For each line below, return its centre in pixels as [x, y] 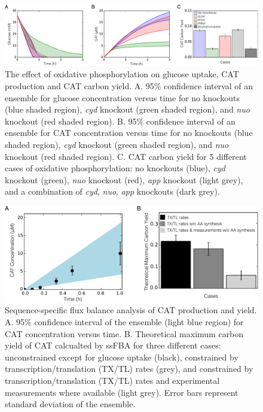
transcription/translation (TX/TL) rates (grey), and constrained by [129, 369]
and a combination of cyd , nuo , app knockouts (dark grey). [112, 191]
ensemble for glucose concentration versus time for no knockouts [122, 97]
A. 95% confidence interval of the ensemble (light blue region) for [124, 322]
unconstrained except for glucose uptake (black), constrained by [122, 357]
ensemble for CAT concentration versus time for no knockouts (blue [129, 133]
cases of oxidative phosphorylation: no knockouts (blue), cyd [115, 168]
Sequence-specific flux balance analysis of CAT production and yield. [131, 310]
